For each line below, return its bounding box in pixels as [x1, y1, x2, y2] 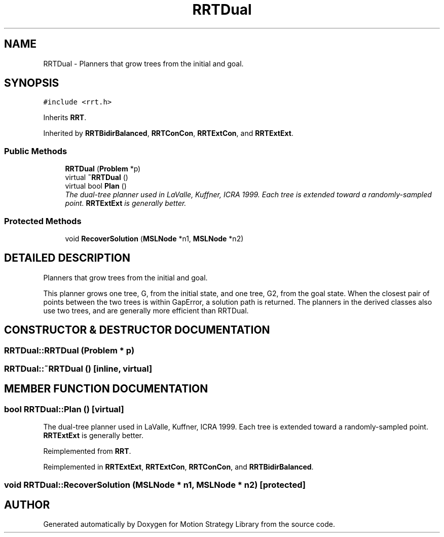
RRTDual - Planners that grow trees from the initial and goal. [43, 59, 244, 68]
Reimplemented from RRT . [43, 447, 131, 456]
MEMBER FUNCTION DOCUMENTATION [4, 382, 208, 396]
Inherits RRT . [43, 113, 87, 122]
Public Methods [4, 146, 67, 156]
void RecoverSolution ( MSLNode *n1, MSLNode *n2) [65, 234, 244, 243]
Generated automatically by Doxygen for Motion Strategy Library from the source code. [43, 520, 336, 529]
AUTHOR [4, 498, 50, 512]
